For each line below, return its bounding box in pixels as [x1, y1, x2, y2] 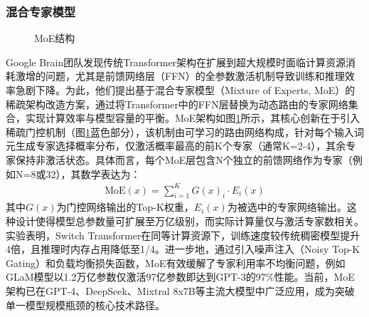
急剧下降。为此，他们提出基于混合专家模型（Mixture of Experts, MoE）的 [15, 83, 355, 97]
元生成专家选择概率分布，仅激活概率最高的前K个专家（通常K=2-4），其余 [6, 138, 346, 153]
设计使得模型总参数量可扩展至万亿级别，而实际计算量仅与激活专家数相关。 [15, 214, 364, 229]
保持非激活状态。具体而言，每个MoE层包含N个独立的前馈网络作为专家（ [15, 152, 353, 167]
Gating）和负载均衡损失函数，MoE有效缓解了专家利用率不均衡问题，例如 [6, 255, 346, 270]
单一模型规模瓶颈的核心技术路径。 [6, 297, 165, 312]
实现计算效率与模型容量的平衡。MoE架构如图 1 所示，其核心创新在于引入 [25, 110, 360, 125]
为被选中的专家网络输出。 [227, 199, 347, 214]
